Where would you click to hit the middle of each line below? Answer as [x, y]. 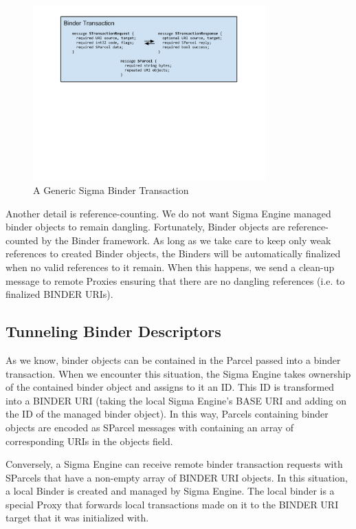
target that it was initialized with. [77, 518]
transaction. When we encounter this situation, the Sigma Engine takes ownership [178, 373]
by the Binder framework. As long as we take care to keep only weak [186, 240]
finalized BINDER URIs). [59, 294]
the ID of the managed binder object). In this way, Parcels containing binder [167, 414]
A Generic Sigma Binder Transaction [111, 190]
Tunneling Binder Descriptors [113, 331]
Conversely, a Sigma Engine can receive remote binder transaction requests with [174, 464]
